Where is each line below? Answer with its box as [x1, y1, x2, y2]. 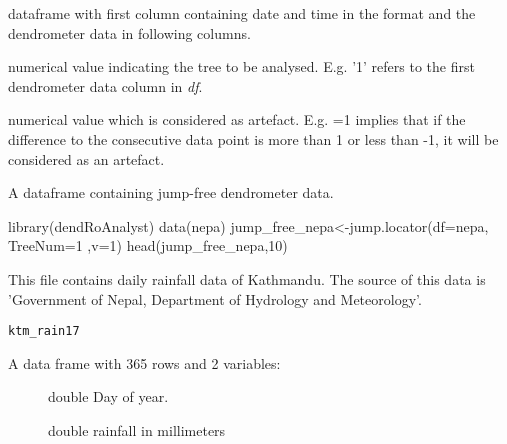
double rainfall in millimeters [48, 419, 226, 440]
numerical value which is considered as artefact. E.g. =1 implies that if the [8, 109, 466, 130]
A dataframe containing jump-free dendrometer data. [8, 182, 334, 203]
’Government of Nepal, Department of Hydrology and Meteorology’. [8, 288, 422, 309]
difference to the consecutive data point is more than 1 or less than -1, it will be [8, 128, 499, 149]
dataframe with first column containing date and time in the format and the [8, 3, 476, 23]
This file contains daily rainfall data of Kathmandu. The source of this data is [8, 268, 486, 289]
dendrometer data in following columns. [8, 22, 251, 43]
